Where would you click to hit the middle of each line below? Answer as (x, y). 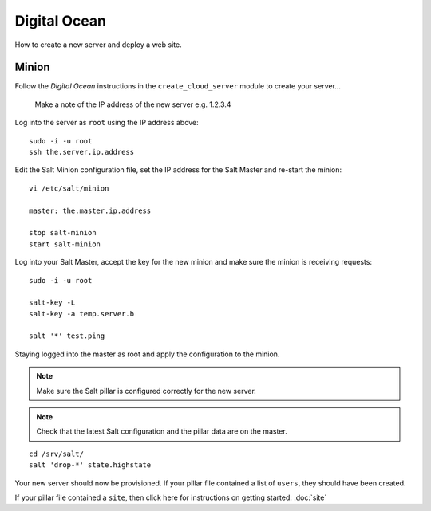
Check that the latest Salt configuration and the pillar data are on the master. (162, 431)
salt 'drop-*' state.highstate (90, 465)
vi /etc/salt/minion (69, 188)
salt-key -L (52, 303)
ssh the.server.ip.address (82, 152)
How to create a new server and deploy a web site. (99, 45)
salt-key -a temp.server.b (82, 314)
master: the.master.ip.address (90, 210)
